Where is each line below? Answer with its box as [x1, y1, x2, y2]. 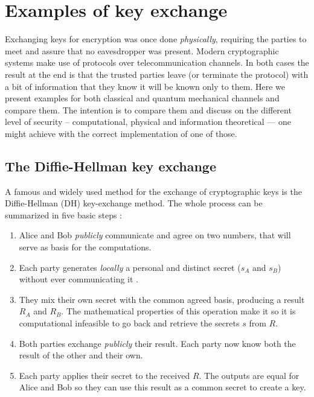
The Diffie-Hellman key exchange [5, 156, 216, 175]
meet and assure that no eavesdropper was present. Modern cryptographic [5, 44, 279, 57]
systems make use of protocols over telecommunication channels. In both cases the [5, 56, 309, 69]
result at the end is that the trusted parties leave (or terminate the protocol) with [5, 68, 309, 80]
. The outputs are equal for [199, 369, 300, 381]
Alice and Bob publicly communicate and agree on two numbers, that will [19, 229, 291, 241]
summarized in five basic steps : [5, 208, 122, 221]
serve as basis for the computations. [19, 241, 152, 253]
